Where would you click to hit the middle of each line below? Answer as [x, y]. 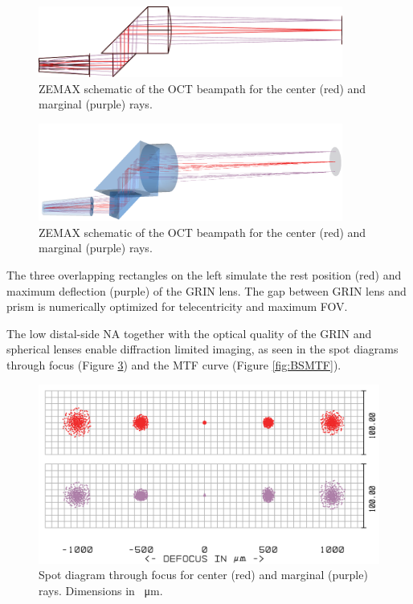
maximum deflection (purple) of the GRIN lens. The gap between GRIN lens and [206, 290]
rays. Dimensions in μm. [101, 590]
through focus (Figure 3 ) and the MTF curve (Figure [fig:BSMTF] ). [174, 364]
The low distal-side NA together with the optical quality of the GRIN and [189, 333]
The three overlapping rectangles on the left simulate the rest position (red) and [204, 275]
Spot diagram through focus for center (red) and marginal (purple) [203, 575]
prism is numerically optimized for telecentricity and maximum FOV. [177, 306]
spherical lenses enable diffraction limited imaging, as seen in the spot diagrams [202, 349]
